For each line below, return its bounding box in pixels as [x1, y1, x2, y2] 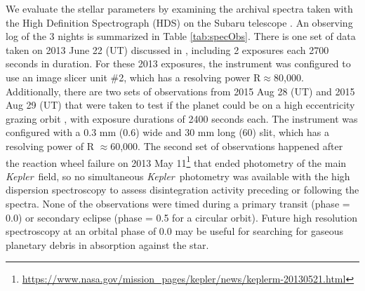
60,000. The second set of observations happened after [110, 138, 343, 153]
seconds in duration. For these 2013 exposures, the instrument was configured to [6, 56, 351, 71]
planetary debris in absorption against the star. [6, 237, 209, 252]
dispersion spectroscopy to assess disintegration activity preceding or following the [6, 182, 359, 197]
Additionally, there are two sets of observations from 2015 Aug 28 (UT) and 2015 [6, 83, 355, 98]
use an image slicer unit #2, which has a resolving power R [6, 69, 261, 84]
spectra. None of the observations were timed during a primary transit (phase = [6, 196, 350, 210]
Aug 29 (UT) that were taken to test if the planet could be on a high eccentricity [6, 97, 355, 112]
